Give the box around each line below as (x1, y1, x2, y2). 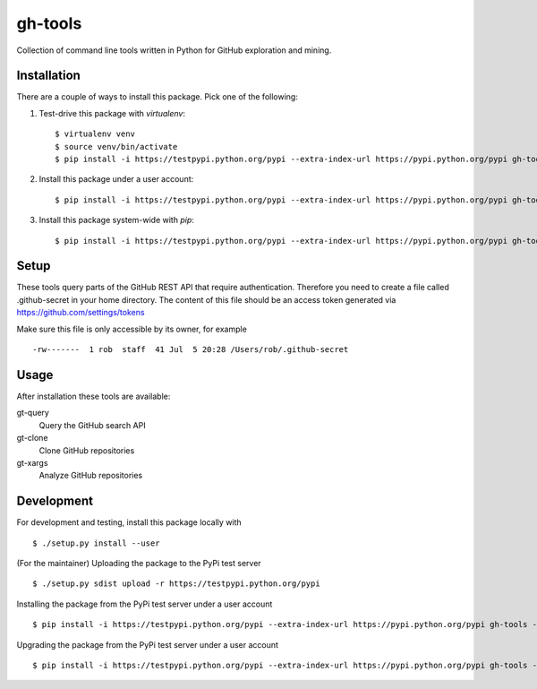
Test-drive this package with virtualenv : (38, 108, 185, 118)
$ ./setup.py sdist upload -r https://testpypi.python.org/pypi (32, 579, 321, 589)
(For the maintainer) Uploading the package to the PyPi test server (16, 557, 261, 568)
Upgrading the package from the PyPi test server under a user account (16, 639, 279, 650)
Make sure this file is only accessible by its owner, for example (16, 323, 248, 334)
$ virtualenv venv (55, 129, 136, 139)
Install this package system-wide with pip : (38, 215, 194, 226)
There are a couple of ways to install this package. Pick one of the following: (16, 91, 299, 102)
